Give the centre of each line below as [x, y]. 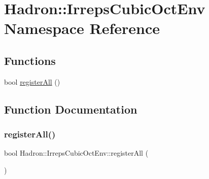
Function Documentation [71, 109]
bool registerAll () [32, 81]
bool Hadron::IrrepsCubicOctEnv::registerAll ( [76, 153]
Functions [30, 60]
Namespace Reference [82, 28]
